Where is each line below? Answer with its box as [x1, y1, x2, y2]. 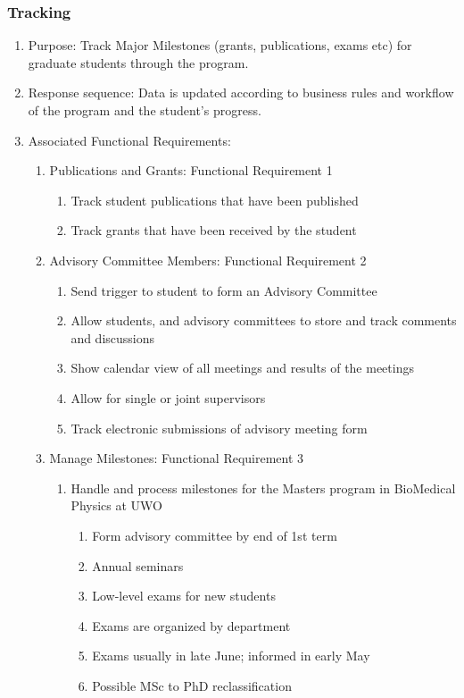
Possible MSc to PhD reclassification [92, 676, 292, 694]
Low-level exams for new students [92, 586, 276, 605]
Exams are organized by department [92, 616, 291, 635]
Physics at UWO [70, 496, 163, 515]
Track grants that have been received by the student [70, 221, 357, 240]
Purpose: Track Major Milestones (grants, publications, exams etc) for [28, 36, 412, 55]
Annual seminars [92, 556, 184, 575]
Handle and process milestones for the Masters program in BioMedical [70, 478, 456, 497]
